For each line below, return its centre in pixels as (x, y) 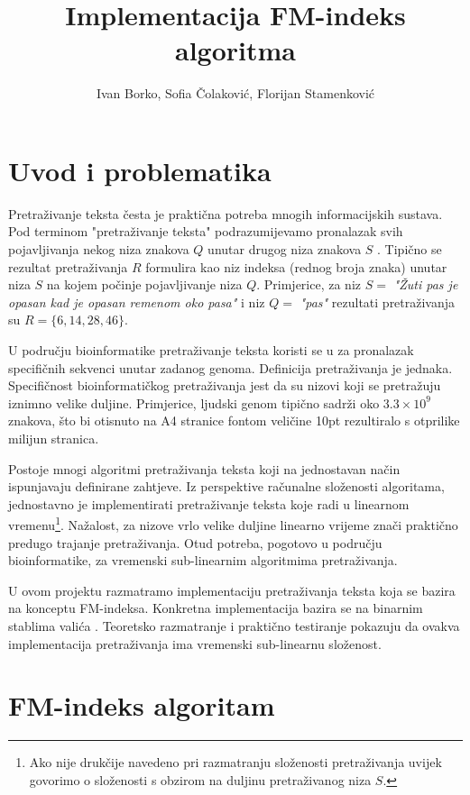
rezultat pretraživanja (68, 266)
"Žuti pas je (426, 284)
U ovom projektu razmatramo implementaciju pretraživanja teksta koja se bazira (232, 590)
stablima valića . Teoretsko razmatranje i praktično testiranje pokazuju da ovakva (234, 625)
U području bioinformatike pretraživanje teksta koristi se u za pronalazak (211, 350)
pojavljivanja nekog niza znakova (99, 249)
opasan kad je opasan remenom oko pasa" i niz (137, 302)
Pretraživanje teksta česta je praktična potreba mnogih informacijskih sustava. (226, 213)
